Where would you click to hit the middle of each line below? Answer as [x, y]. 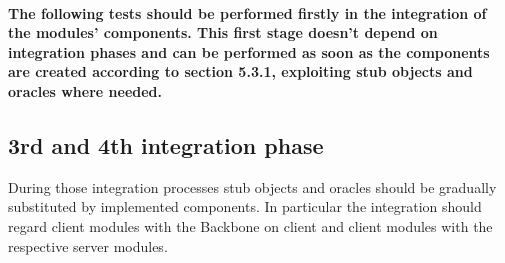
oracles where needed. [85, 90]
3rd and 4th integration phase [166, 144]
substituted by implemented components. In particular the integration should [245, 206]
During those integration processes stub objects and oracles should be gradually [252, 186]
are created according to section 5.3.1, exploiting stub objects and [240, 71]
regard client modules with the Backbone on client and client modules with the [250, 225]
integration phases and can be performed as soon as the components [249, 51]
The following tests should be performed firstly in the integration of [247, 12]
